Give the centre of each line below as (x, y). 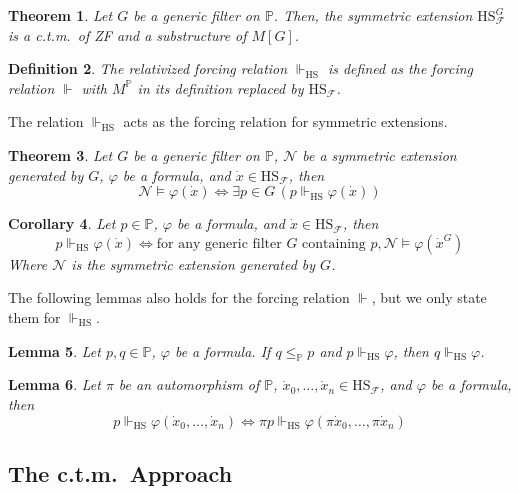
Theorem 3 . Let (60, 154)
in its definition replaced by (220, 87)
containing (334, 243)
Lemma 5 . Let (54, 350)
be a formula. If (222, 350)
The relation (46, 121)
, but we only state (429, 297)
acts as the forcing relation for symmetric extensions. (285, 121)
